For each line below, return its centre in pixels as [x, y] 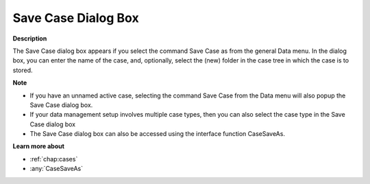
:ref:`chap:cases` [54, 159]
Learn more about [39, 146]
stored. [23, 70]
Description [30, 38]
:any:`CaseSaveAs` [57, 169]
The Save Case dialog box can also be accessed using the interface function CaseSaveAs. [158, 134]
